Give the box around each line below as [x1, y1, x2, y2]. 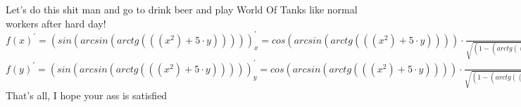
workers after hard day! [6, 15, 106, 30]
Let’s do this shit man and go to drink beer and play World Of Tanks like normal [6, 2, 358, 16]
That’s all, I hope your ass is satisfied [6, 87, 168, 102]
